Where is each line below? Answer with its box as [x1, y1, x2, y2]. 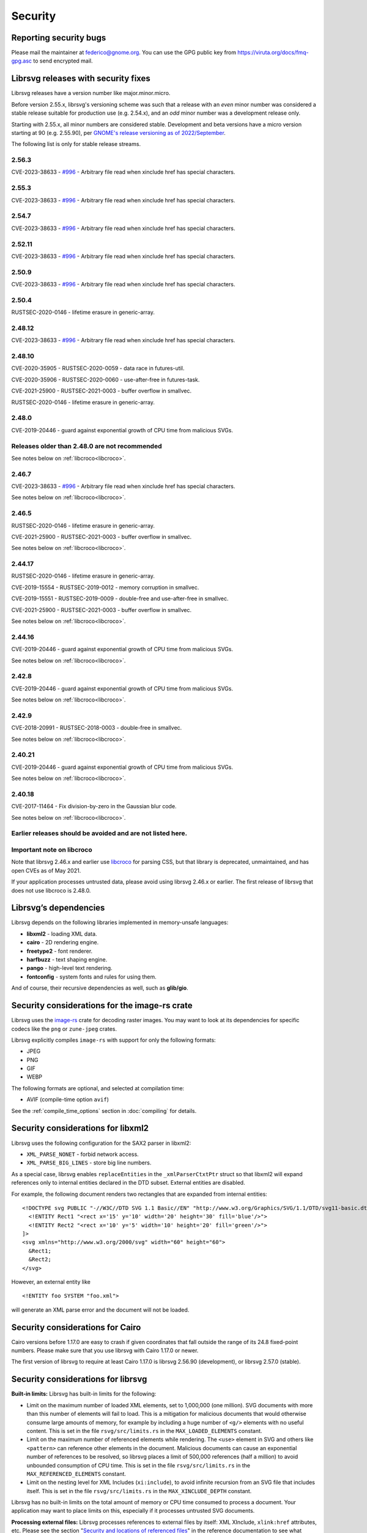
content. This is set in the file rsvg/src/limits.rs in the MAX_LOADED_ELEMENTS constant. [26, 1427, 262, 1434]
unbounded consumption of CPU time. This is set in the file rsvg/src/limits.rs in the [26, 1461, 251, 1469]
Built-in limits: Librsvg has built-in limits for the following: [11, 1390, 157, 1397]
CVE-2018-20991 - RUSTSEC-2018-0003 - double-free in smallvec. [11, 724, 182, 732]
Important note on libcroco [11, 846, 92, 854]
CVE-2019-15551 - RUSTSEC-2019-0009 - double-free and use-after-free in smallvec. [11, 595, 229, 602]
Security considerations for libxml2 [11, 1123, 149, 1134]
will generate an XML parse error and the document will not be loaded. [11, 1306, 190, 1313]
